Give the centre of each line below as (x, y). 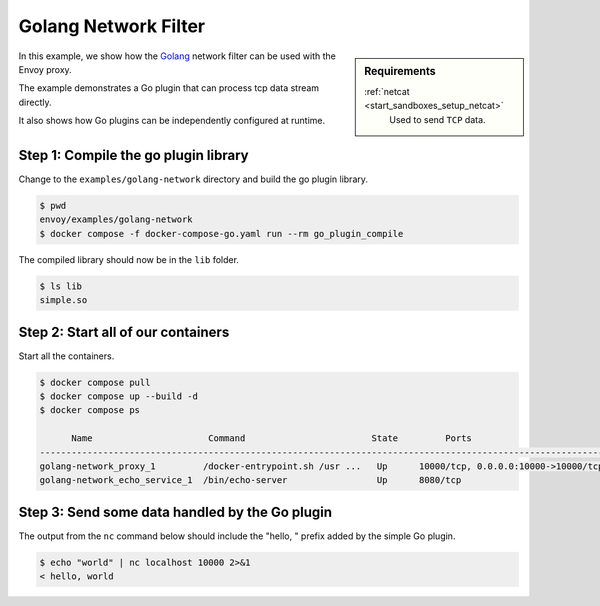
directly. (35, 102)
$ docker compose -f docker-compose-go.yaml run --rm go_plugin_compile (221, 233)
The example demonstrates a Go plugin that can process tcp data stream (169, 88)
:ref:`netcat (387, 91)
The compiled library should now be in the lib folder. (129, 259)
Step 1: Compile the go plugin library (133, 155)
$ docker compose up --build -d (119, 396)
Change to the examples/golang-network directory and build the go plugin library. (193, 179)
